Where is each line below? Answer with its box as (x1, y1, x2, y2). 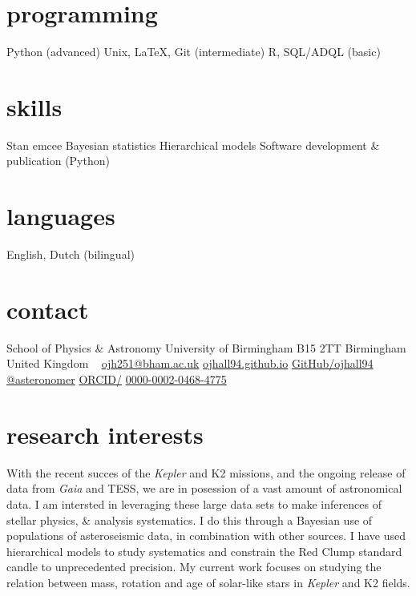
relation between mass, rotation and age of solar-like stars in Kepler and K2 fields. (6, 574, 410, 590)
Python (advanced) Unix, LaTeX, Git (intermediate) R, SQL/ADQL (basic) (6, 43, 381, 60)
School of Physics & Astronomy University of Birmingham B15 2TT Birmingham (6, 339, 406, 356)
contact (6, 292, 89, 325)
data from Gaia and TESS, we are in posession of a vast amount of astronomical (6, 480, 402, 497)
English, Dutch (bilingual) (6, 246, 135, 263)
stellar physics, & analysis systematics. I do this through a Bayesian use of (6, 511, 373, 528)
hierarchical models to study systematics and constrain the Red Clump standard (6, 542, 402, 559)
